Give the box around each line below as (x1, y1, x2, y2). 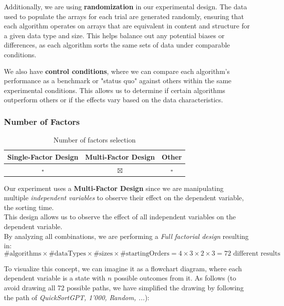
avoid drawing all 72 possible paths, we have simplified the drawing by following (4, 282, 244, 293)
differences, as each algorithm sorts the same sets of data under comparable (4, 40, 230, 50)
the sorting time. (4, 202, 54, 212)
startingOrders (126, 250, 170, 257)
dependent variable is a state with (4, 273, 106, 283)
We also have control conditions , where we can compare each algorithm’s (4, 66, 230, 76)
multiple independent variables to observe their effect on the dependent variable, (4, 192, 244, 203)
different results (233, 250, 281, 257)
